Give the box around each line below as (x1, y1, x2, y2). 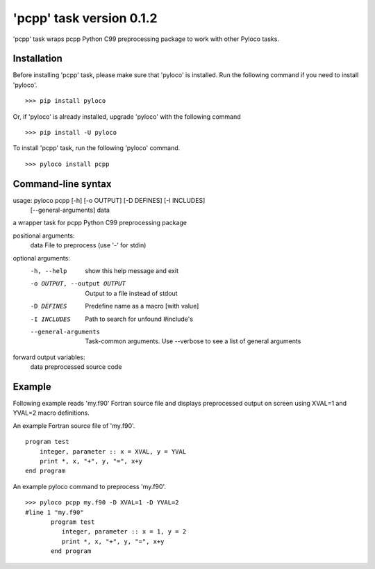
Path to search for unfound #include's (85, 315, 194, 323)
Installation (12, 53, 62, 65)
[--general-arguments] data (30, 206, 110, 215)
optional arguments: (12, 254, 71, 262)
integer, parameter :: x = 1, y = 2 (61, 528, 187, 536)
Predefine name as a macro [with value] (85, 302, 199, 311)
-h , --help (30, 267, 67, 275)
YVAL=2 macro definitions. (12, 409, 90, 417)
